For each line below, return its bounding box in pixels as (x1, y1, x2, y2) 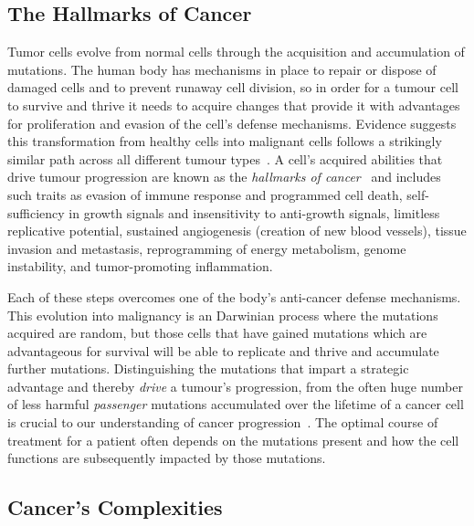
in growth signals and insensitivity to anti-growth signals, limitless (68, 203, 440, 222)
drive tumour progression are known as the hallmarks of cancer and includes (7, 167, 441, 186)
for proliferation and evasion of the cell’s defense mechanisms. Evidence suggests (7, 113, 457, 132)
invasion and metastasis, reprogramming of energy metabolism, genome (7, 238, 406, 258)
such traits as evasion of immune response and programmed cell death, (7, 184, 403, 204)
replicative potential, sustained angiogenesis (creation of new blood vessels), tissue (7, 221, 467, 240)
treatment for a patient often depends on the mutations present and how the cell (7, 430, 459, 449)
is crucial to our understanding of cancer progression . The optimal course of (7, 413, 438, 432)
